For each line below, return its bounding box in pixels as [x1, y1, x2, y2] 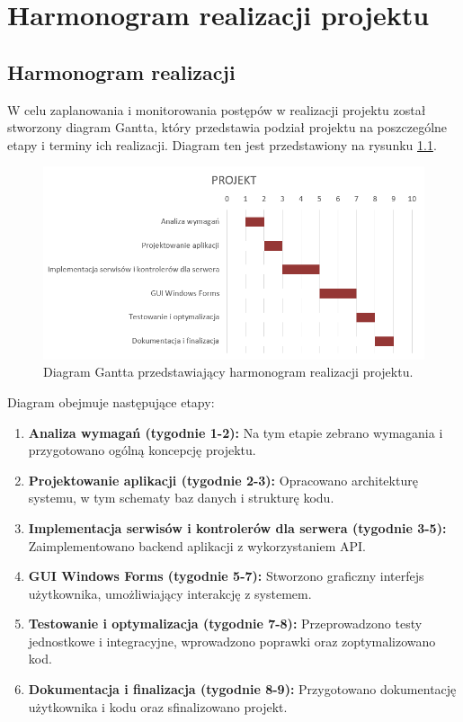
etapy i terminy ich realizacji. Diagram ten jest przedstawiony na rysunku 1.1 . [7, 135, 437, 154]
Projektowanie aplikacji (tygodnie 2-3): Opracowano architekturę [28, 470, 418, 489]
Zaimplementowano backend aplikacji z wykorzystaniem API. [28, 536, 366, 555]
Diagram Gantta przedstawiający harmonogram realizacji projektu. [43, 362, 414, 381]
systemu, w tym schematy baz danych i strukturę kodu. [28, 488, 334, 507]
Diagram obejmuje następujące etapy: [7, 392, 215, 411]
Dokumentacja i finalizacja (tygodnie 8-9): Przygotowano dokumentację [28, 680, 457, 699]
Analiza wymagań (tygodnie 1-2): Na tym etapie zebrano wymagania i [28, 423, 443, 441]
